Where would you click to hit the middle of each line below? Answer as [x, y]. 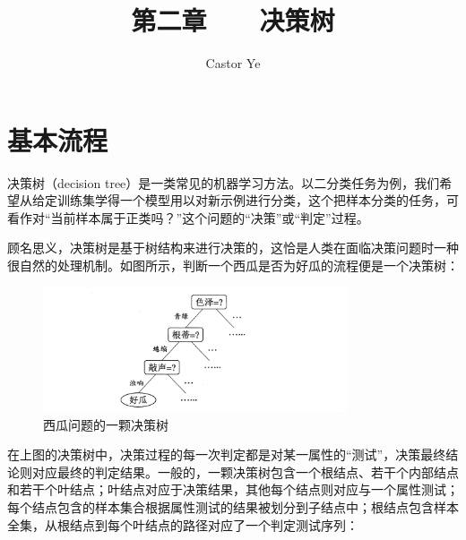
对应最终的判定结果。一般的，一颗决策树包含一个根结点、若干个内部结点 [245, 471]
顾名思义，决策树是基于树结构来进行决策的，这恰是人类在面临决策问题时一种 [233, 248]
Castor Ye [233, 63]
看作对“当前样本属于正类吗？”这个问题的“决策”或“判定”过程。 [188, 217]
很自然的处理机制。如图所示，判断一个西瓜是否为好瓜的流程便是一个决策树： [233, 266]
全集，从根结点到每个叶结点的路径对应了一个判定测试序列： [183, 524]
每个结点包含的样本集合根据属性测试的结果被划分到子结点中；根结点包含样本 [233, 507]
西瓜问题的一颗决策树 [106, 424]
